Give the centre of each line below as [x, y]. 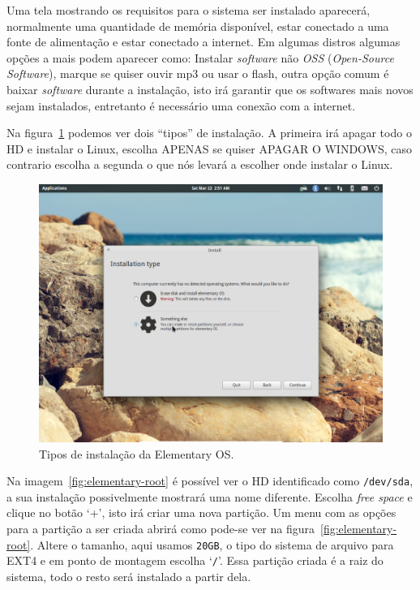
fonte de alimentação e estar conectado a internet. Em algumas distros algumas [204, 42]
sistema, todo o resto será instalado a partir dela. [129, 576]
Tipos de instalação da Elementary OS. [137, 453]
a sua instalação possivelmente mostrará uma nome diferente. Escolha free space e [210, 496]
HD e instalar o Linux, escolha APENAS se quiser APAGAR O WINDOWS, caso [210, 148]
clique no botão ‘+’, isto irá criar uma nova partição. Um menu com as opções [201, 512]
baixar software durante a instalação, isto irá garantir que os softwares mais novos [210, 89]
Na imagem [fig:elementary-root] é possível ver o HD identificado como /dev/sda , [210, 481]
